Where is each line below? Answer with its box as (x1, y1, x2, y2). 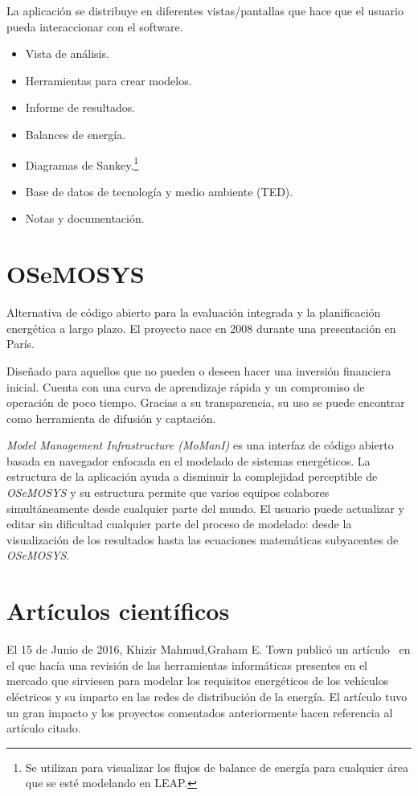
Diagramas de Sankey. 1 (25, 154, 139, 173)
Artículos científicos (6, 594, 230, 627)
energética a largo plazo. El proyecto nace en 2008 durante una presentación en (6, 319, 396, 336)
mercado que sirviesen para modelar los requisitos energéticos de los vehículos (6, 672, 389, 689)
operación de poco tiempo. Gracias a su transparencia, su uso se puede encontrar (6, 394, 405, 411)
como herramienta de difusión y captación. (6, 409, 216, 426)
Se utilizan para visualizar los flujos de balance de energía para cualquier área (25, 758, 408, 775)
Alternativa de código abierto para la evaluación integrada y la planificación (6, 304, 381, 321)
